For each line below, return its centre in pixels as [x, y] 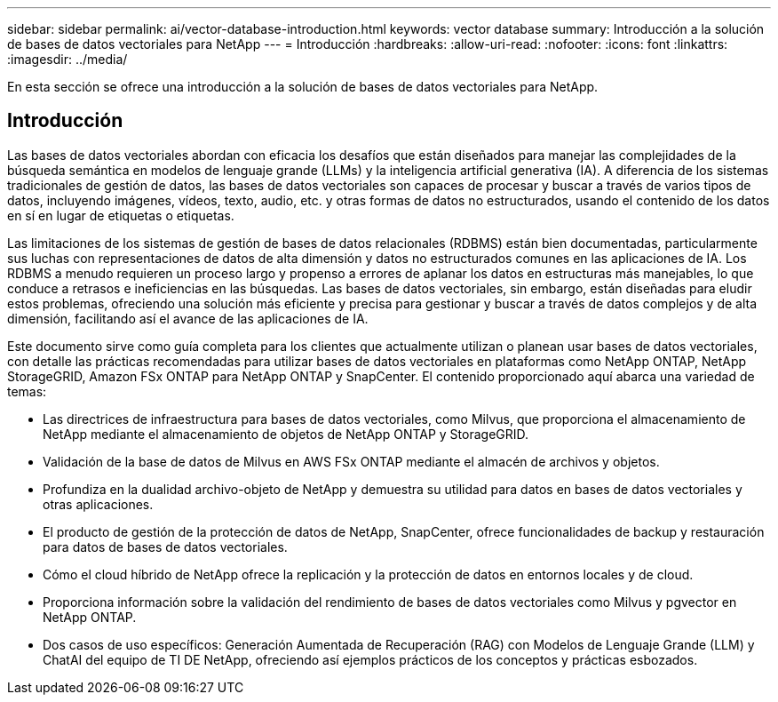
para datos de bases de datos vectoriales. [165, 546]
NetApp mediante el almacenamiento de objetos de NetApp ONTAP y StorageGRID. [286, 434]
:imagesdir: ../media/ [67, 59]
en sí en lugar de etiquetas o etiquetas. [121, 215]
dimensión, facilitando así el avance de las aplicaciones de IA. [188, 318]
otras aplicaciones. [98, 504]
